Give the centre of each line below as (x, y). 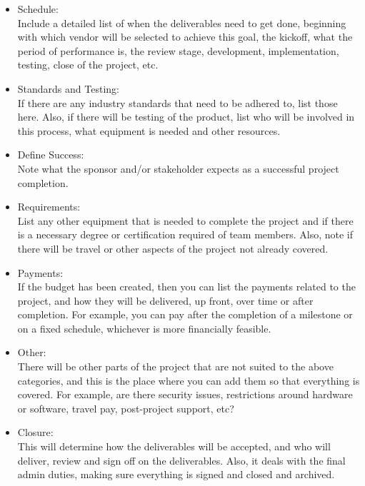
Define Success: (51, 155)
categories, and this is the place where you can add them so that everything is (189, 380)
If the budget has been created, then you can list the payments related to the (186, 287)
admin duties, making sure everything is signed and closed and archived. (176, 474)
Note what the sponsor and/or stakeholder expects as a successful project (178, 168)
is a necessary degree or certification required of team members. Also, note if (185, 234)
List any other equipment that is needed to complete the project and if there (185, 220)
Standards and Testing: (68, 88)
